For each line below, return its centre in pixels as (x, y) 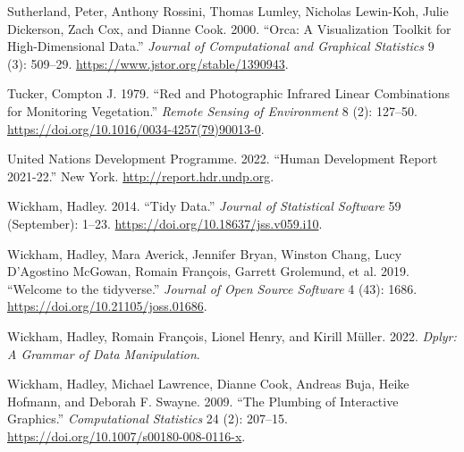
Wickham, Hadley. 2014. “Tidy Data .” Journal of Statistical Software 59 (204, 206)
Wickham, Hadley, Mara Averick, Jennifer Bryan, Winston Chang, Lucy (205, 253)
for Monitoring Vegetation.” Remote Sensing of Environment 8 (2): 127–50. (212, 110)
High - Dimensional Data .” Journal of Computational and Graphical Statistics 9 (221, 46)
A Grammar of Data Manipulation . (104, 353)
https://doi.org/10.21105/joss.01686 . (107, 306)
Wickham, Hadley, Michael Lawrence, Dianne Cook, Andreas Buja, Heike (208, 384)
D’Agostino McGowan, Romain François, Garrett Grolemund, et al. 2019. (208, 271)
